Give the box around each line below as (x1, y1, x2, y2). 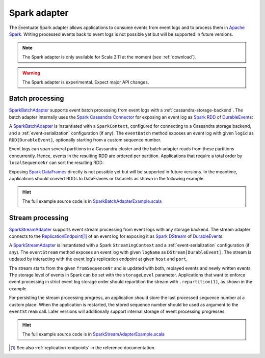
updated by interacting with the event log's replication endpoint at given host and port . (9, 256, 188, 262)
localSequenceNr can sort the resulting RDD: (9, 160, 104, 165)
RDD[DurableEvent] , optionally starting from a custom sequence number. (9, 137, 161, 142)
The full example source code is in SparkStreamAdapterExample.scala (22, 331, 165, 337)
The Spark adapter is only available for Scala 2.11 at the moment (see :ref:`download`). (22, 54, 196, 60)
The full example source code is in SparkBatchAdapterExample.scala (22, 198, 162, 204)
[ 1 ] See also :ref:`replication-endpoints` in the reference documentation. (10, 345, 156, 351)
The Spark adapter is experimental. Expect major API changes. (22, 79, 149, 85)
